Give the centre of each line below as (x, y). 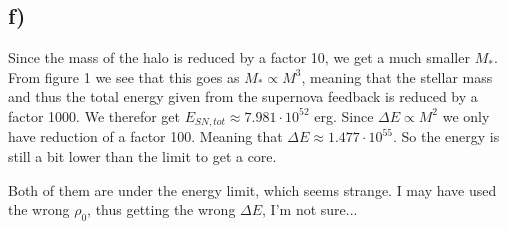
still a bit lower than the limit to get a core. (142, 156)
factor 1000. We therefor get (94, 115)
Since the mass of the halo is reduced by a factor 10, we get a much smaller (239, 57)
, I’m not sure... (310, 209)
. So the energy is (446, 136)
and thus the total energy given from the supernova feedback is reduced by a (243, 96)
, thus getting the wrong (161, 209)
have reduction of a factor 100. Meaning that (145, 136)
